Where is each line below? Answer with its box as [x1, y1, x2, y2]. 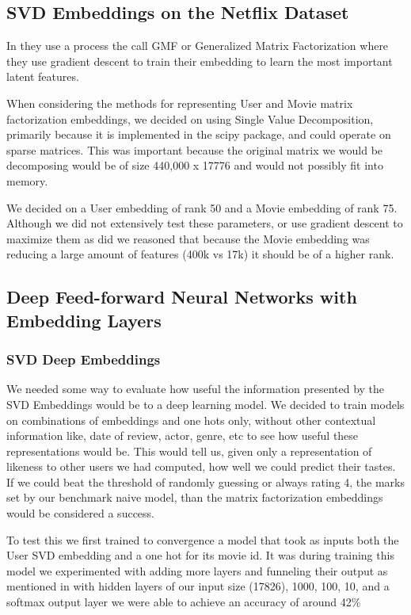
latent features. [6, 68, 79, 85]
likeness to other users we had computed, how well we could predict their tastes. [6, 458, 396, 475]
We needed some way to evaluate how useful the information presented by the [6, 380, 385, 397]
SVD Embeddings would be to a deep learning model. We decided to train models [6, 395, 405, 412]
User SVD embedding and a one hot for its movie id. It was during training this [6, 547, 394, 563]
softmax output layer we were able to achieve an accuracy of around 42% [6, 594, 361, 610]
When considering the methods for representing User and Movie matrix [6, 94, 353, 111]
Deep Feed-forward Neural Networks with [6, 285, 357, 309]
